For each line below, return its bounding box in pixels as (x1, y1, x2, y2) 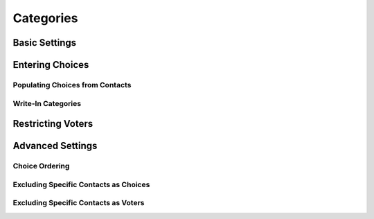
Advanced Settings (12, 140, 98, 152)
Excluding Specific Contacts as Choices (12, 179, 150, 189)
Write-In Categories (12, 98, 82, 108)
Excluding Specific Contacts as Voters (12, 198, 145, 208)
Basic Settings (12, 37, 77, 49)
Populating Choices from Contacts (12, 80, 132, 89)
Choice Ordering (12, 161, 70, 171)
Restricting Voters (12, 118, 93, 130)
